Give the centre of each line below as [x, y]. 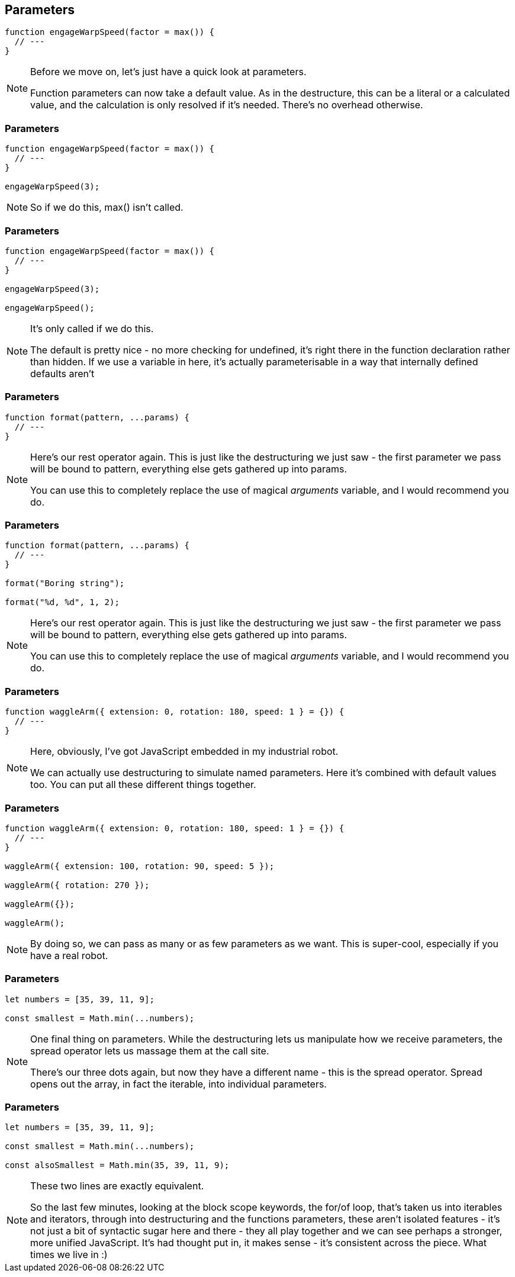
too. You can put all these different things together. [143, 785]
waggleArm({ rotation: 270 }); [77, 885]
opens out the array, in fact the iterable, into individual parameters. [178, 1084]
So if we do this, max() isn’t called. [107, 208]
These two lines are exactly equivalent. [117, 1186]
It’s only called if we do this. [92, 328]
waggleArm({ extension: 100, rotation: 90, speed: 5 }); [140, 866]
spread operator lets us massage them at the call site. [150, 1051]
